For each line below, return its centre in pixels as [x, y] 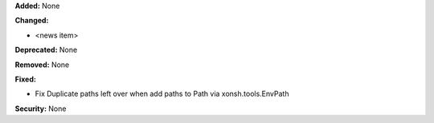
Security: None [41, 109]
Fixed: [25, 79]
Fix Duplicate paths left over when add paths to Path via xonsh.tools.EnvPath [162, 94]
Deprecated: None [46, 50]
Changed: [32, 21]
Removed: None [42, 65]
